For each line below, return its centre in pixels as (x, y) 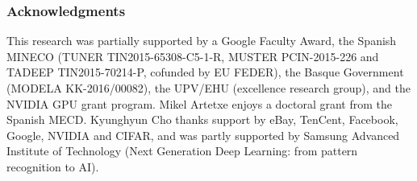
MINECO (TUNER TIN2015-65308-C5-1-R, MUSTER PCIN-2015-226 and (193, 56)
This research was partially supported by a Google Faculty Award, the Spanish (202, 41)
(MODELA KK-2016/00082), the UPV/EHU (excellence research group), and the (208, 88)
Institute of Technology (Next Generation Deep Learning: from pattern (182, 151)
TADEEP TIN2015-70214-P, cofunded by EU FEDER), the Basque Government (205, 72)
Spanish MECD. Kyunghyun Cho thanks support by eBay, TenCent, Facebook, (202, 119)
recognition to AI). (53, 166)
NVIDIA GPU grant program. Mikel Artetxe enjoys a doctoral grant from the (200, 103)
